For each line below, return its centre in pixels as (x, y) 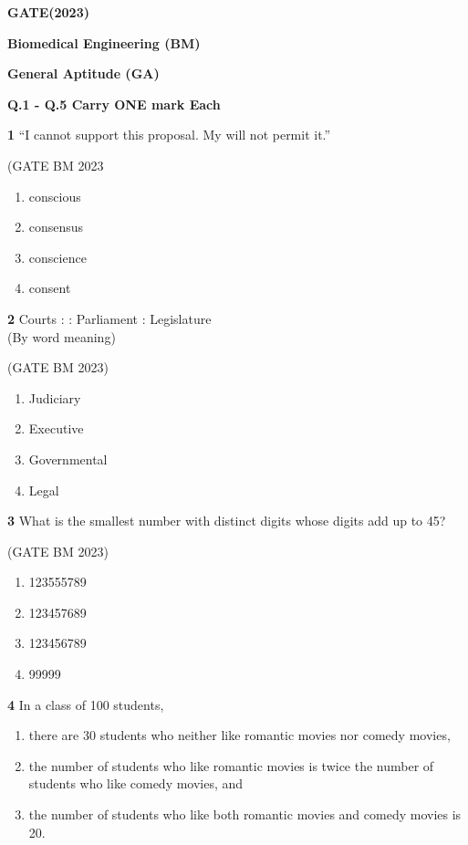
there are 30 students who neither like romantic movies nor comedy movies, (239, 735)
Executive (56, 428)
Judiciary (55, 397)
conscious (55, 196)
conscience (57, 257)
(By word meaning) (62, 336)
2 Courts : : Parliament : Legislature (109, 318)
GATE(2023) (48, 12)
